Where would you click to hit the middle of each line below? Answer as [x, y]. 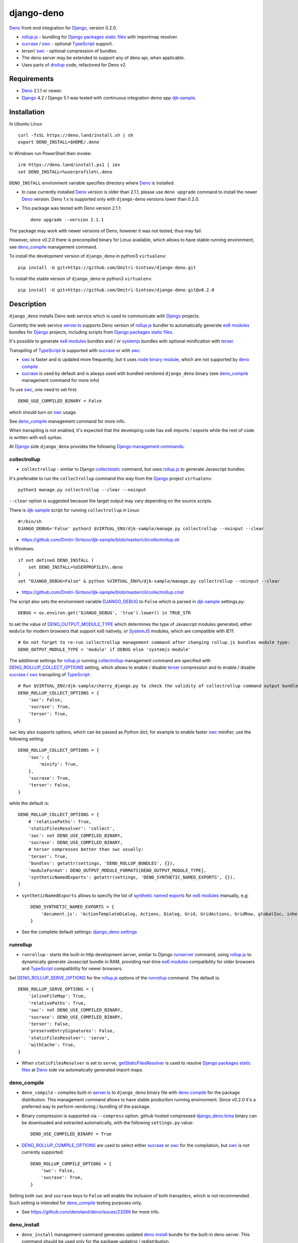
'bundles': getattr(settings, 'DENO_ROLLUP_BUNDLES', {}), [102, 863]
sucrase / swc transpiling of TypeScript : [50, 674]
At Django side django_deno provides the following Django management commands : [97, 446]
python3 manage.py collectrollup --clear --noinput [82, 490]
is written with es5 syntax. [36, 437]
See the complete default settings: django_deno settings [79, 932]
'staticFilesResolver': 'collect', [72, 829]
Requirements [32, 79]
